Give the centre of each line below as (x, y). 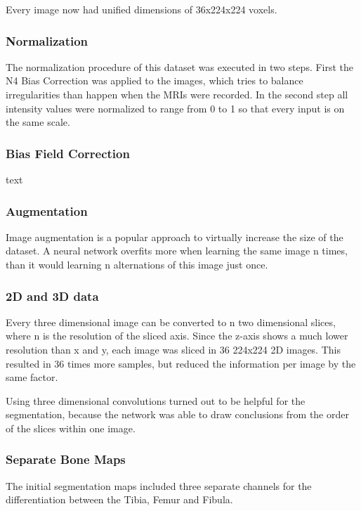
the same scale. (38, 122)
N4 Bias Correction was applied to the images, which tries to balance (155, 80)
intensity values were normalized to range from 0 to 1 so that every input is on (175, 108)
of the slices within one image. (71, 428)
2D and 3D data (52, 296)
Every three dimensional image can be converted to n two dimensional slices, (171, 322)
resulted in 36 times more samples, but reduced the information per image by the (181, 363)
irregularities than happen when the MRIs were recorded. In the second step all (177, 94)
